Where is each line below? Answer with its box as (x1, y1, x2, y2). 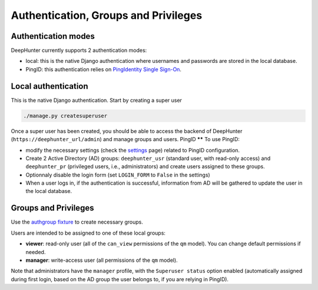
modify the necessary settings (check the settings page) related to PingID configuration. (25, 146, 240, 154)
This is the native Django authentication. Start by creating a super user (11, 96, 183, 104)
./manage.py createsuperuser (23, 112, 108, 119)
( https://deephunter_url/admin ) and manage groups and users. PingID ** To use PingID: (11, 136, 240, 143)
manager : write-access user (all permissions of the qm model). (25, 256, 178, 264)
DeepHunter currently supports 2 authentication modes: (11, 47, 147, 54)
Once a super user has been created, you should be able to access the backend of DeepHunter (11, 127, 243, 135)
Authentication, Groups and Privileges (11, 9, 203, 22)
